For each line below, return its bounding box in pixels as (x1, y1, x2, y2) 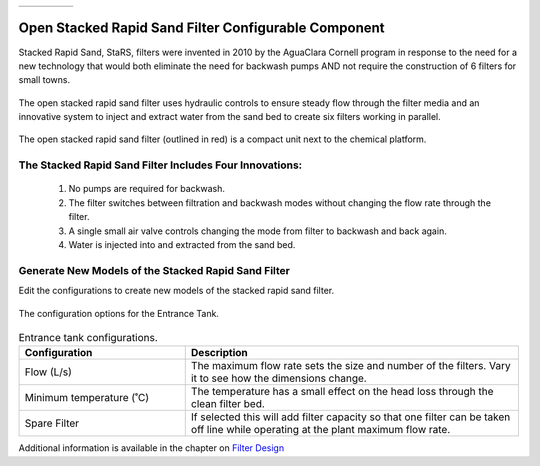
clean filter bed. (190, 397, 265, 411)
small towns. (18, 74, 70, 86)
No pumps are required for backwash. (68, 183, 225, 195)
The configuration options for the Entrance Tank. (18, 307, 220, 319)
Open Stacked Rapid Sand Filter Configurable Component (18, 20, 385, 37)
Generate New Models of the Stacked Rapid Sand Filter (18, 263, 290, 277)
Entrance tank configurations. (18, 331, 159, 345)
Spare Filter (24, 416, 80, 430)
